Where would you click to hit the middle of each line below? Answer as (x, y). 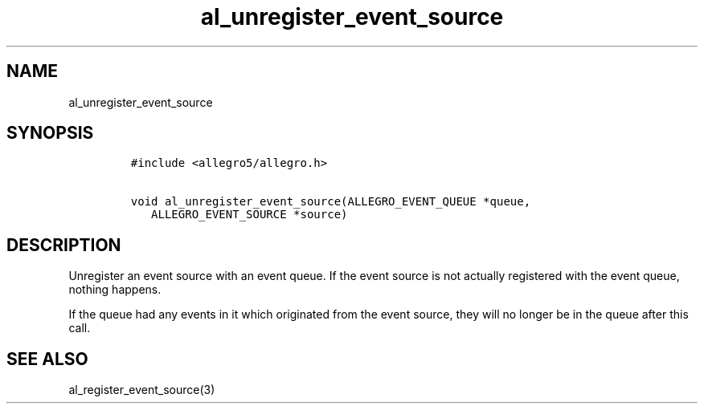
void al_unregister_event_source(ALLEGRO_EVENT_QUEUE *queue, (331, 202)
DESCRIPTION (64, 245)
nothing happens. (115, 290)
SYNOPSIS (50, 133)
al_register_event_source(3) (142, 390)
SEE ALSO (47, 359)
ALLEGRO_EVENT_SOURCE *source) (250, 215)
